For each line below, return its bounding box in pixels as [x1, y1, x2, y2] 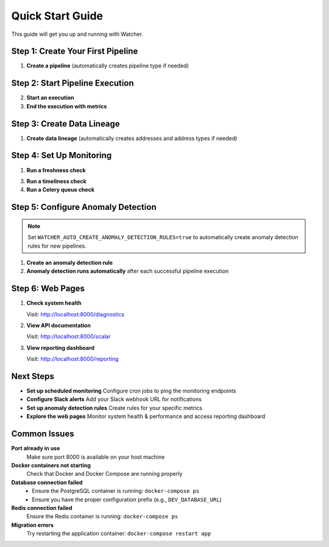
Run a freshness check [26, 166, 86, 173]
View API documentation [26, 322, 91, 329]
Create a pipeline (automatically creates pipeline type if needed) [26, 62, 189, 69]
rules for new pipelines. [27, 242, 87, 249]
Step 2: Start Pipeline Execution [11, 78, 134, 88]
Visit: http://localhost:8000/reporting [26, 355, 119, 363]
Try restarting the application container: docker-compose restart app [26, 530, 211, 537]
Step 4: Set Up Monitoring [11, 150, 112, 161]
